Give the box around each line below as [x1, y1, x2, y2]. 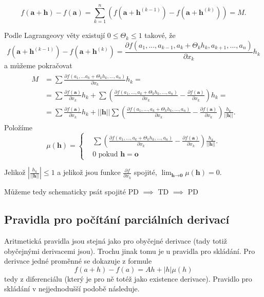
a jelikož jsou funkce [57, 167, 121, 177]
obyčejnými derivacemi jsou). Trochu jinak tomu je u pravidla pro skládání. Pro [4, 245, 255, 256]
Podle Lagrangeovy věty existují [4, 30, 105, 41]
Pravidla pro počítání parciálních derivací [4, 211, 230, 227]
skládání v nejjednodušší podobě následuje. [4, 283, 140, 294]
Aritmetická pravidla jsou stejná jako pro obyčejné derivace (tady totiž [4, 235, 227, 246]
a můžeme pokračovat [4, 60, 72, 71]
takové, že [144, 30, 176, 41]
